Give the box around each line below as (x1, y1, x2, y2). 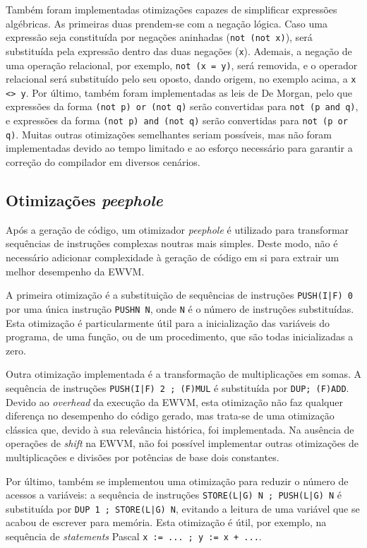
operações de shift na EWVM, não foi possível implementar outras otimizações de (6, 436, 359, 451)
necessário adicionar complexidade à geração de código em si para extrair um (6, 250, 339, 265)
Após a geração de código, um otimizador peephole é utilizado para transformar (6, 222, 349, 237)
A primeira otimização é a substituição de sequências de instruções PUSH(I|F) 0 (6, 287, 353, 302)
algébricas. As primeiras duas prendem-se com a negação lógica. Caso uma (6, 16, 327, 30)
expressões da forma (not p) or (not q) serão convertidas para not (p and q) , (6, 99, 359, 114)
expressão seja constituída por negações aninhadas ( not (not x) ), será (6, 30, 313, 44)
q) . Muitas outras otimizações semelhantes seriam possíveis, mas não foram (6, 126, 332, 141)
